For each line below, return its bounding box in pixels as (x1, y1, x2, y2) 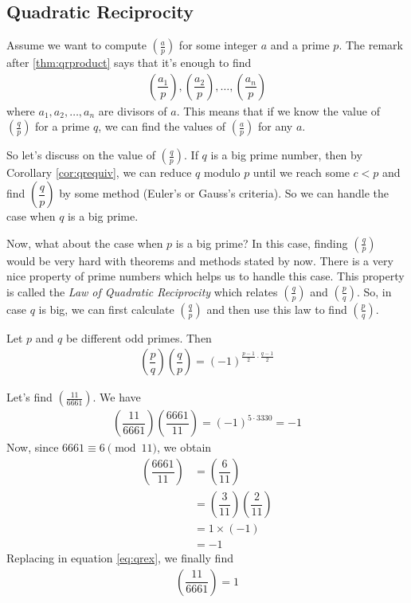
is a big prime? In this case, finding (175, 234, 348, 251)
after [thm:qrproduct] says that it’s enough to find (6, 54, 252, 71)
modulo (203, 164, 241, 181)
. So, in (356, 283, 392, 300)
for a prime (35, 118, 90, 135)
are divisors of (98, 102, 167, 119)
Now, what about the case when (6, 234, 163, 251)
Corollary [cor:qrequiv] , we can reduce (6, 164, 192, 181)
